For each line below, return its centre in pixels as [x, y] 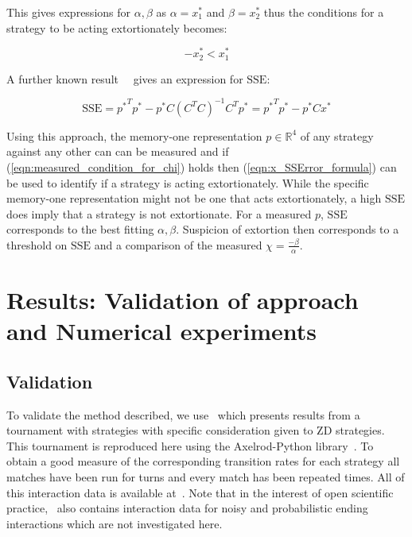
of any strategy [337, 135]
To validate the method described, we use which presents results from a [183, 414]
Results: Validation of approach [183, 299]
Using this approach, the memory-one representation [134, 135]
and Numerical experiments [161, 331]
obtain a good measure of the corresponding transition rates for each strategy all [203, 461]
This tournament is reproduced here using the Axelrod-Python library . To [190, 445]
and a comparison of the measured [178, 244]
